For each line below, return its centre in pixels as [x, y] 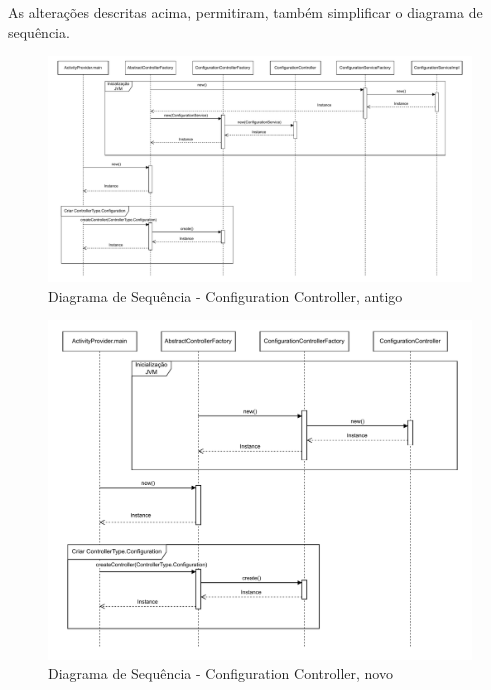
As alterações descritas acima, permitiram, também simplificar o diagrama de [245, 12]
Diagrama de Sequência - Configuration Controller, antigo [225, 295]
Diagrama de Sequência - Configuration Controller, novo [220, 673]
